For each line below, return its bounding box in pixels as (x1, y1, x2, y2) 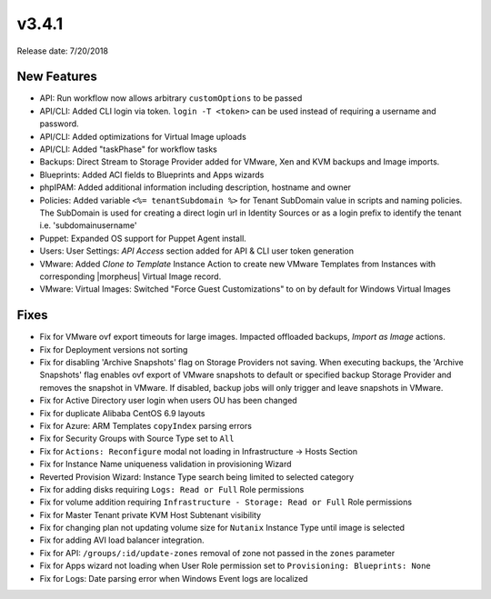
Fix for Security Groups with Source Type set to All (39, 433, 235, 444)
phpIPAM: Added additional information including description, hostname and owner (39, 182, 352, 193)
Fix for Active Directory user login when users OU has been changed (39, 395, 297, 406)
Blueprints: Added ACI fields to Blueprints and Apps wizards (39, 169, 265, 180)
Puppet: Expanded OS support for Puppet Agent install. (39, 233, 247, 244)
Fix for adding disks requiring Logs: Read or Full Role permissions (39, 484, 305, 494)
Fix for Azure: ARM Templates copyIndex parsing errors (39, 420, 252, 431)
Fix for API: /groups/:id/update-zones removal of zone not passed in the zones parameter (39, 547, 396, 558)
